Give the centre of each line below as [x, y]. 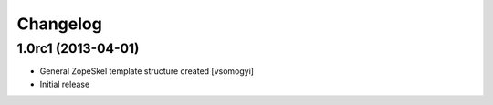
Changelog [59, 24]
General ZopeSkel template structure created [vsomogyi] [147, 71]
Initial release [65, 84]
